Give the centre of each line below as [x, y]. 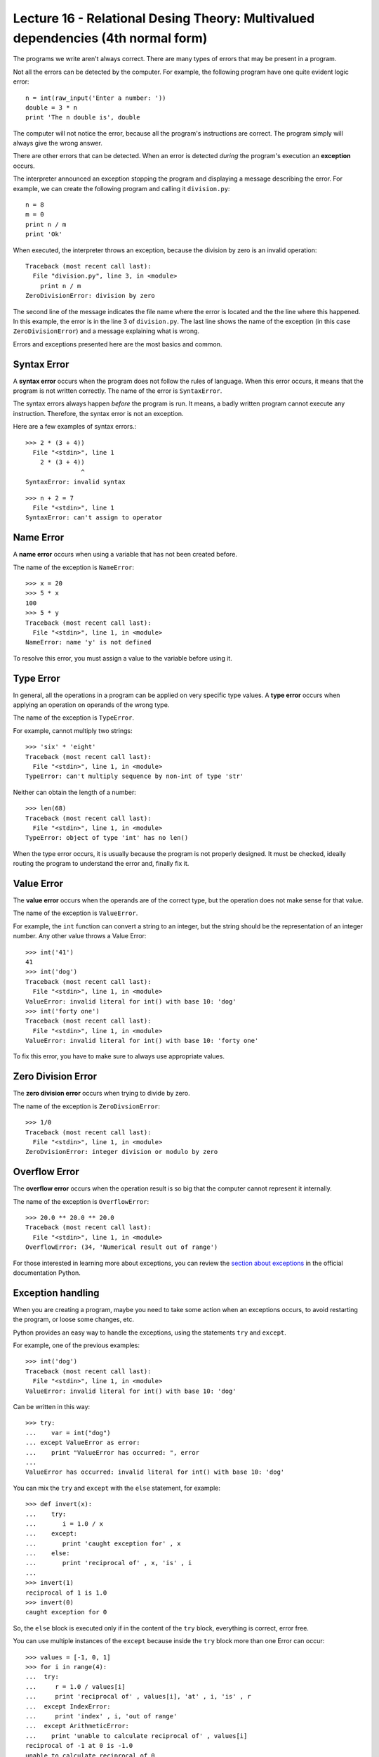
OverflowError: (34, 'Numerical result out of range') [122, 1247]
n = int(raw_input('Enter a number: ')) [96, 98]
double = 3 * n [52, 108]
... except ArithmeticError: [78, 1726]
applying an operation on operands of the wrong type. [91, 705]
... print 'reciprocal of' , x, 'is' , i [109, 1563]
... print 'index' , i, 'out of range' [101, 1716]
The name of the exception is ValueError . [75, 913]
